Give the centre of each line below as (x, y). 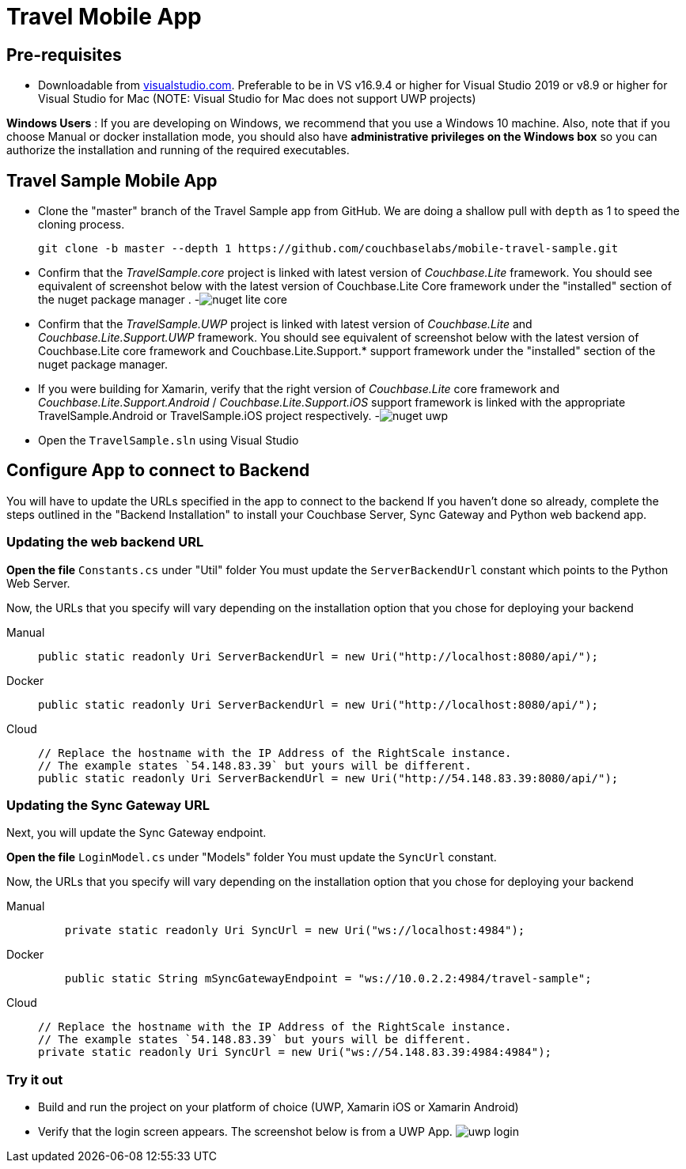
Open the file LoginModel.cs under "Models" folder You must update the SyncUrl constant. (252, 857)
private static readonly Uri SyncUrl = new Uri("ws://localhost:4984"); (295, 931)
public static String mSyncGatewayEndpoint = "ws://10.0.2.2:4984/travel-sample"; (328, 979)
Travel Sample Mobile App (112, 180)
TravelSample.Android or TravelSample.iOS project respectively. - (209, 416)
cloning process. (81, 225)
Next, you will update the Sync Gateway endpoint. (136, 833)
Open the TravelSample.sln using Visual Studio (169, 441)
